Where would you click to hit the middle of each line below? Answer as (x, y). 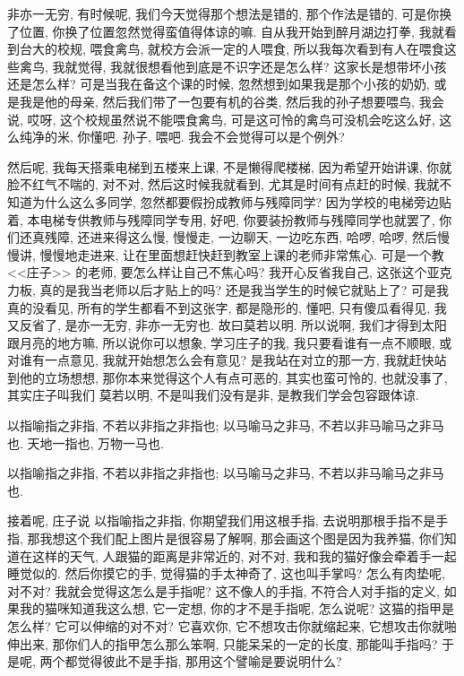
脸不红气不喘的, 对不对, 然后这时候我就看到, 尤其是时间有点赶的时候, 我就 (223, 184)
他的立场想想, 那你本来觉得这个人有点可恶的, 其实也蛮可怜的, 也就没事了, (233, 377)
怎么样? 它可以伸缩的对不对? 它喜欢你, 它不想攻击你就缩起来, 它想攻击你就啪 (232, 626)
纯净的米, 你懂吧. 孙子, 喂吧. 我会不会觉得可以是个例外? (182, 137)
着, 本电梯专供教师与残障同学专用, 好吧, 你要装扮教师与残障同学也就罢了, (221, 219)
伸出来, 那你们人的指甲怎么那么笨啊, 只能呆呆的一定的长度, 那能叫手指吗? (223, 643)
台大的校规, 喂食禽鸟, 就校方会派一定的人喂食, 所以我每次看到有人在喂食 (232, 49)
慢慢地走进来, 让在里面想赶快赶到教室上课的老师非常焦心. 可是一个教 (242, 254)
